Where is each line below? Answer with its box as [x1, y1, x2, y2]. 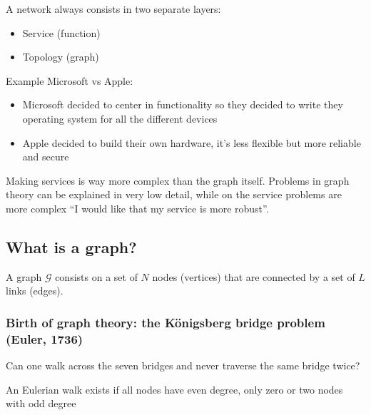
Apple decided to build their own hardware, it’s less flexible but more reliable [22, 135, 361, 150]
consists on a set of [55, 269, 138, 284]
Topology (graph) [22, 49, 99, 64]
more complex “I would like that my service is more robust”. [6, 200, 269, 215]
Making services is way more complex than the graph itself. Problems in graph [6, 173, 350, 188]
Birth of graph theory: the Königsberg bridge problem [6, 313, 325, 331]
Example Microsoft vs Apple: [6, 73, 133, 88]
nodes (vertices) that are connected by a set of [152, 269, 355, 284]
